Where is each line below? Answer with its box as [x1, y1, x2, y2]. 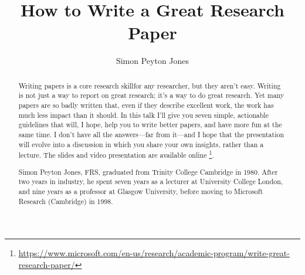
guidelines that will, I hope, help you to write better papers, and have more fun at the [18, 120, 282, 130]
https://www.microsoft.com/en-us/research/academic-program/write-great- [18, 247, 290, 259]
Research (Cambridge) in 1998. [18, 196, 113, 206]
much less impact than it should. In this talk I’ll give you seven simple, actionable [18, 110, 269, 120]
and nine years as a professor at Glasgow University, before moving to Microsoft [18, 186, 263, 196]
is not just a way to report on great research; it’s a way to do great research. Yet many [18, 90, 284, 100]
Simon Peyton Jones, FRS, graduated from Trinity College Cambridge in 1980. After [18, 167, 278, 176]
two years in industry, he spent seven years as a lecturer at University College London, [18, 176, 283, 186]
